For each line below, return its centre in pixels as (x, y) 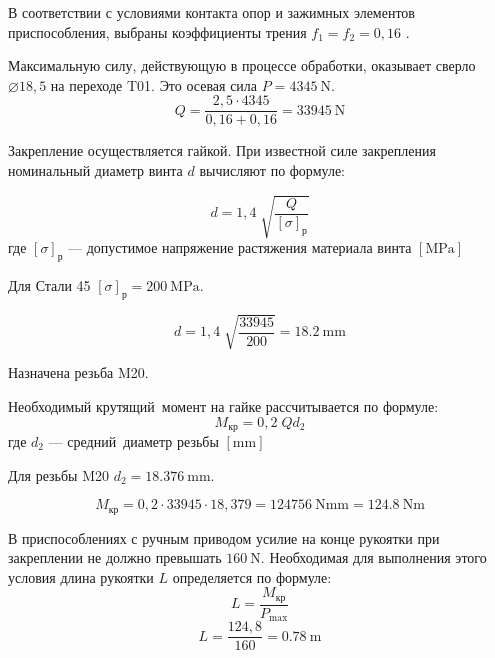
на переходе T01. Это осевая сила (154, 84)
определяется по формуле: (252, 576)
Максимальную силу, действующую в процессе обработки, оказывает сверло (242, 65)
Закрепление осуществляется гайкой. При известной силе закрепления (222, 150)
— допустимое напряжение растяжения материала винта (240, 247)
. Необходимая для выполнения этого (373, 557)
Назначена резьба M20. (78, 372)
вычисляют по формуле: (272, 170)
